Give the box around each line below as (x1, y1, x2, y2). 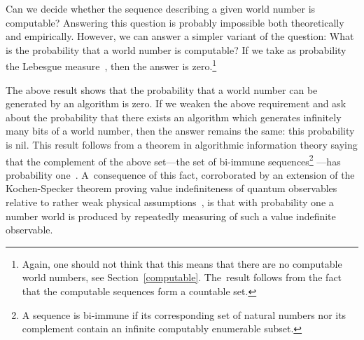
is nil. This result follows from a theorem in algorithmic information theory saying (6, 137, 358, 151)
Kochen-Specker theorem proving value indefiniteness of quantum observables (6, 181, 337, 196)
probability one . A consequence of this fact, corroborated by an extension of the (6, 167, 355, 182)
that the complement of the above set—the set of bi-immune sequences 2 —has (6, 151, 341, 168)
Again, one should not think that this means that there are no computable (22, 256, 342, 271)
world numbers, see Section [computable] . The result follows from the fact (22, 270, 342, 285)
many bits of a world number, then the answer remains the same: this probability (6, 123, 355, 138)
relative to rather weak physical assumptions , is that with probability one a (6, 195, 334, 210)
